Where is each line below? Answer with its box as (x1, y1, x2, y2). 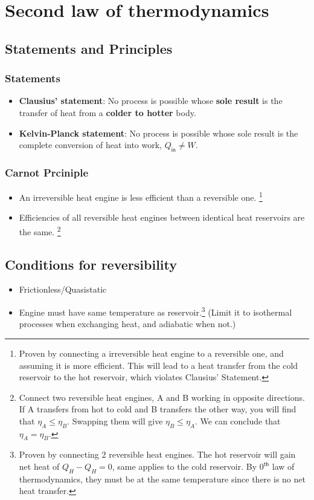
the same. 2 (19, 224, 61, 238)
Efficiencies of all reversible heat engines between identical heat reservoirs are (19, 211, 305, 224)
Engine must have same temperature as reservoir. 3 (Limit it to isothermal (19, 304, 292, 318)
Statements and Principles (5, 39, 173, 57)
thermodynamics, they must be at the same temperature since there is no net (19, 472, 306, 485)
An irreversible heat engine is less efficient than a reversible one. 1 (19, 189, 263, 203)
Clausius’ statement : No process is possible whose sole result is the (19, 94, 283, 107)
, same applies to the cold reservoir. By (112, 460, 257, 473)
